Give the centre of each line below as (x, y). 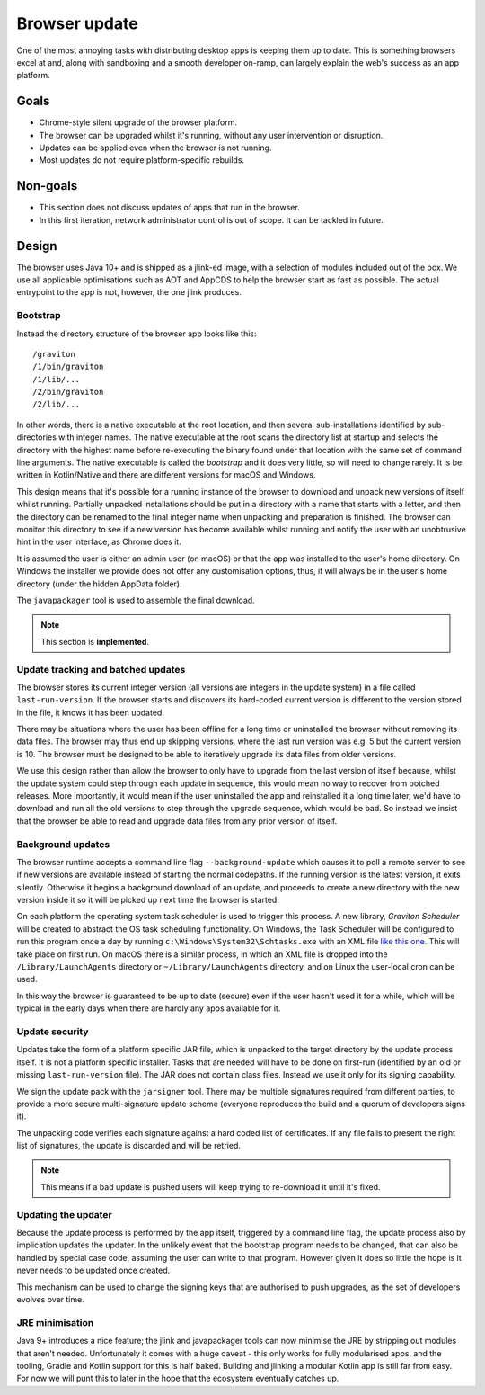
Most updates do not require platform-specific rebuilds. (142, 160)
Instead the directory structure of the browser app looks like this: (137, 334)
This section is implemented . (95, 641)
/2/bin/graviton (68, 392)
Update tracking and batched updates (101, 669)
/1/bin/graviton (68, 367)
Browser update (77, 23)
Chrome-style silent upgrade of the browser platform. (138, 122)
